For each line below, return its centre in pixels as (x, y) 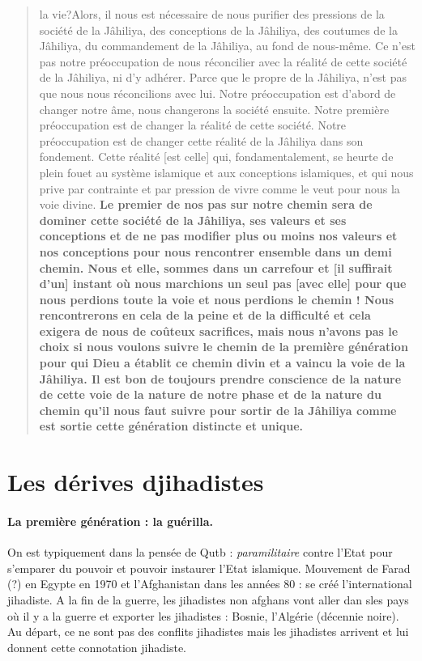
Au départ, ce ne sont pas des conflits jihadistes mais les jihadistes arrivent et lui (208, 631)
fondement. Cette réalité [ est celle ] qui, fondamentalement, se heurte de (216, 157)
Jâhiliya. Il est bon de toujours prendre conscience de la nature (220, 378)
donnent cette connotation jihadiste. (97, 647)
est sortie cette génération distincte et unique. (171, 426)
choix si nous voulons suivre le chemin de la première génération (224, 347)
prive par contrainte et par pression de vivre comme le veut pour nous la (220, 188)
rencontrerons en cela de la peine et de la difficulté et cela (205, 315)
